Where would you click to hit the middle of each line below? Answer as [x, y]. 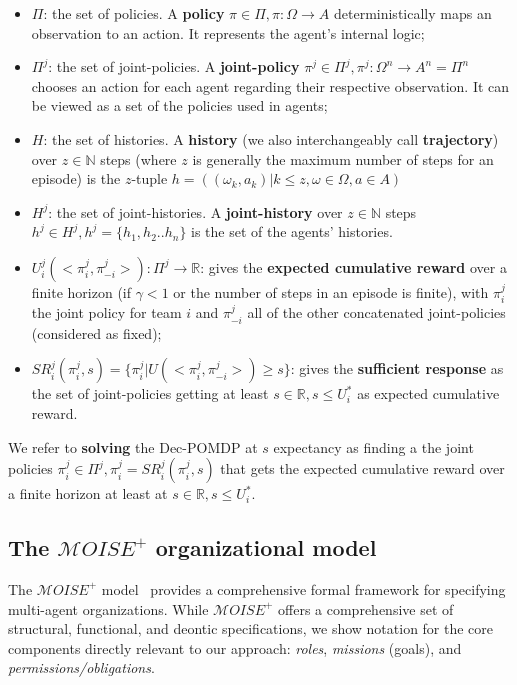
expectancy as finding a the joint [373, 446]
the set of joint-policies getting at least [150, 393]
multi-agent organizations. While [108, 608]
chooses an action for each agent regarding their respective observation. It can [270, 85]
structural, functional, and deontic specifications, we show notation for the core [251, 628]
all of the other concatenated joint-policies [376, 312]
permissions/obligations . [81, 667]
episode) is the [76, 178]
